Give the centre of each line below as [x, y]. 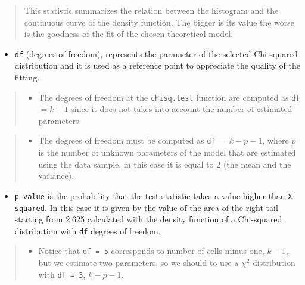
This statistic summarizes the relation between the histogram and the [151, 10]
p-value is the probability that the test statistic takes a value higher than [150, 195]
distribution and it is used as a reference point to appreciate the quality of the [158, 65]
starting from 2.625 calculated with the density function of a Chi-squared [148, 219]
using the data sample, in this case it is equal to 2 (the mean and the [165, 164]
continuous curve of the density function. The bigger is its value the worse [159, 22]
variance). [56, 176]
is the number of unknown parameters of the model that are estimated [167, 152]
